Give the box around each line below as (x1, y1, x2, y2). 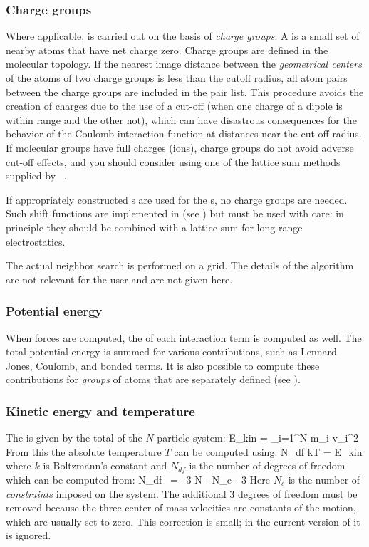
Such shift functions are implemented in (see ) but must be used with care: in (6, 206, 344, 221)
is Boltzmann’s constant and (43, 458, 167, 473)
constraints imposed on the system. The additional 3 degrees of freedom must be (6, 486, 358, 501)
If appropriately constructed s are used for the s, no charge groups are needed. (6, 192, 348, 207)
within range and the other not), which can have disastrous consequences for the (6, 112, 357, 127)
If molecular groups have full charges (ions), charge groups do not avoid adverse (6, 140, 354, 155)
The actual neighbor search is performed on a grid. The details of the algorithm (6, 258, 354, 273)
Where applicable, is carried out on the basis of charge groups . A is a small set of (6, 28, 360, 43)
